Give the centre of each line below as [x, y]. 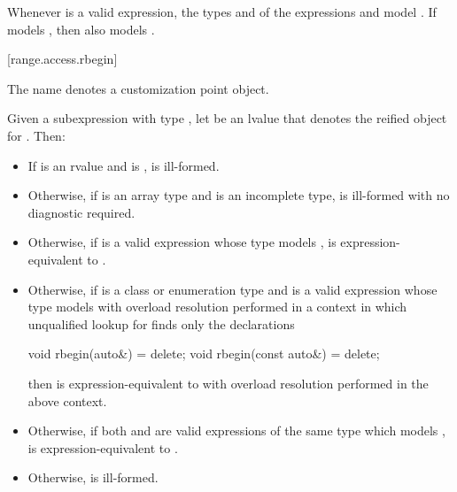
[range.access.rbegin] [62, 59]
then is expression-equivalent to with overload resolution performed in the [228, 383]
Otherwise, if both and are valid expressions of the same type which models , [236, 430]
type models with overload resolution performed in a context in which [217, 307]
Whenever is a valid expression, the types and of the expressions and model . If [222, 12]
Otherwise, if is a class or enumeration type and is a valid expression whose [232, 289]
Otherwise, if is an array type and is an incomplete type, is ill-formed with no [239, 195]
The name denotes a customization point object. [138, 88]
